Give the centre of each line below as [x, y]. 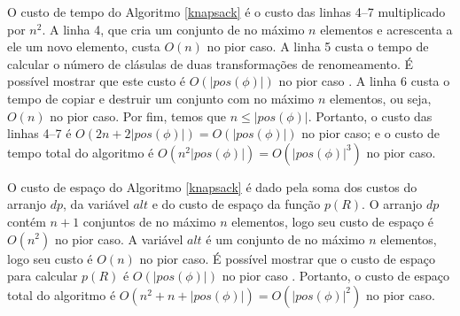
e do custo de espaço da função [236, 204]
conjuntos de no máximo [149, 221]
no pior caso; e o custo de [371, 133]
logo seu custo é [50, 258]
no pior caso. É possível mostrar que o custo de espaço [288, 258]
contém [27, 221]
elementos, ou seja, [381, 98]
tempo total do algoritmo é [81, 152]
